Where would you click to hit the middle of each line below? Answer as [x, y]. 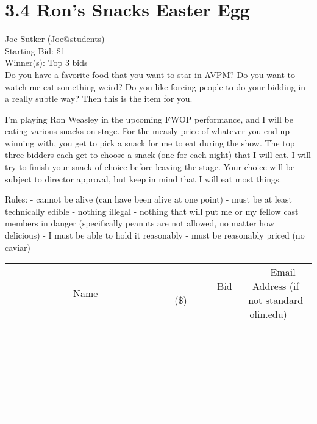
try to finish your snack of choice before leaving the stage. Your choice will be [150, 167]
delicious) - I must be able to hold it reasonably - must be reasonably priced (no [155, 235]
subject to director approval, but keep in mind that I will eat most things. [143, 178]
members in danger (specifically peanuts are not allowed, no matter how [140, 223]
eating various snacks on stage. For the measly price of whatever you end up [147, 131]
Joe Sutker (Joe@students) [55, 39]
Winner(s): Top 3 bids [46, 63]
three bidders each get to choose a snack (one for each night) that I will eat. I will [158, 155]
